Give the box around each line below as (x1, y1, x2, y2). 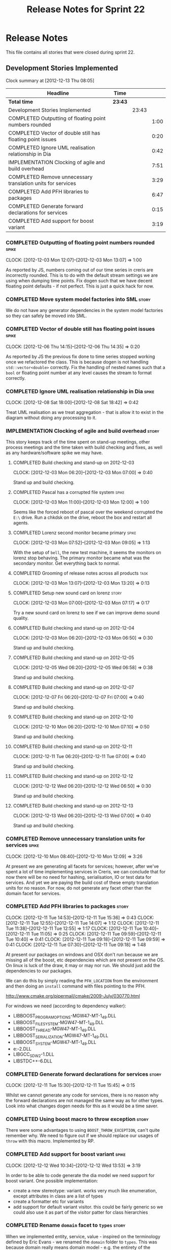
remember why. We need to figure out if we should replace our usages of (6, 1133, 159, 1139)
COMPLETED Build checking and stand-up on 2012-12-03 (13, 460, 134, 466)
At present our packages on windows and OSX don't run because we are (6, 951, 158, 957)
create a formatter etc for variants (13, 1198, 84, 1204)
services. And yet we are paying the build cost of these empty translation (6, 879, 159, 886)
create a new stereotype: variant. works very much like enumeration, (13, 1187, 157, 1193)
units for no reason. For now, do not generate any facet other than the (6, 884, 152, 891)
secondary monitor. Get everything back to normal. (13, 560, 120, 566)
